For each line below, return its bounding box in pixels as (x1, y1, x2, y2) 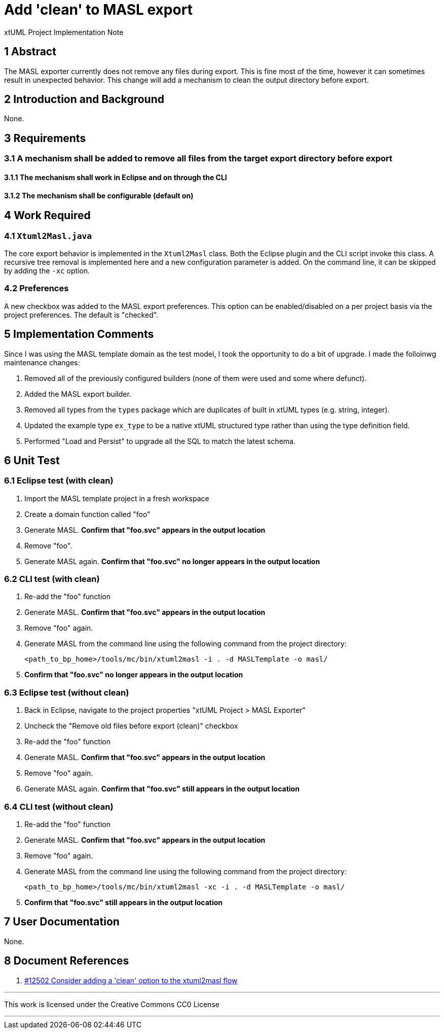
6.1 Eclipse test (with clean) (4, 475, 114, 486)
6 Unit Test (4, 454, 60, 467)
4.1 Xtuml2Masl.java (4, 230, 92, 241)
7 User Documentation (4, 915, 120, 928)
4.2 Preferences (4, 283, 69, 294)
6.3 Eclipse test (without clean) (4, 687, 129, 698)
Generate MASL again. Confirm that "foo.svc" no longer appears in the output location (24, 557, 320, 566)
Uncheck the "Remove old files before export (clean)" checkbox (24, 721, 238, 731)
